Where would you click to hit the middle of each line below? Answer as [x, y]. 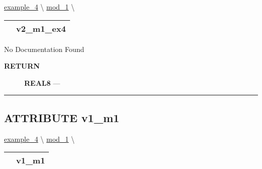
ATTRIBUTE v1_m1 [62, 117]
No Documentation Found [44, 49]
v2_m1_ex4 [41, 28]
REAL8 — [42, 82]
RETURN [22, 66]
